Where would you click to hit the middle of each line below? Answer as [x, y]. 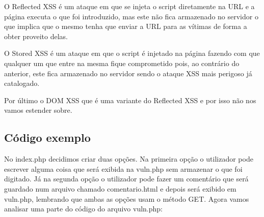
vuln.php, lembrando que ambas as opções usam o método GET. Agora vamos [127, 198]
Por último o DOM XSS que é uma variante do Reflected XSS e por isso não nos [130, 100]
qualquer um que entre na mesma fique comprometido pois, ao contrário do [122, 63]
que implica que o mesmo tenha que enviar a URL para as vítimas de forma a [126, 26]
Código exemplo [47, 137]
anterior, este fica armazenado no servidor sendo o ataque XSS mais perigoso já [128, 73]
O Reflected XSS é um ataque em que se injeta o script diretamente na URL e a [129, 6]
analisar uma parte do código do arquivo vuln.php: [83, 209]
